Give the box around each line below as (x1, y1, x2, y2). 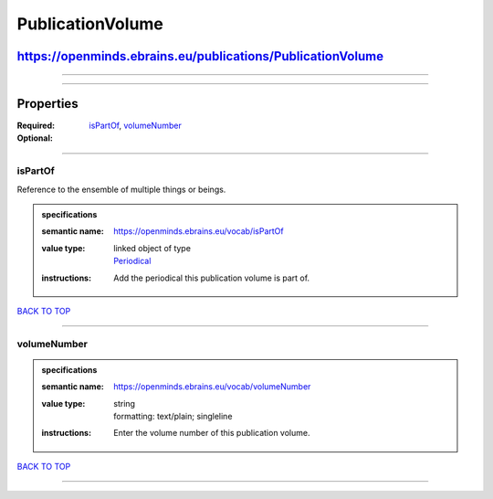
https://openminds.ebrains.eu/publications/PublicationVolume (16, 48, 383, 64)
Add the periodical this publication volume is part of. (113, 272, 310, 283)
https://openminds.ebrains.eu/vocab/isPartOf (113, 226, 284, 237)
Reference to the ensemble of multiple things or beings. (16, 184, 226, 195)
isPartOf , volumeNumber (89, 120, 182, 132)
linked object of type (113, 242, 192, 253)
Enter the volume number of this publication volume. (113, 428, 310, 439)
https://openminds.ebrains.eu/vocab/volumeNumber (113, 381, 311, 392)
